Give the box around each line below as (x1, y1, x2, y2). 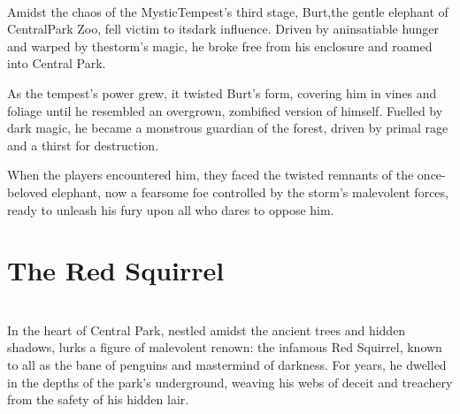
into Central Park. (7, 54, 106, 73)
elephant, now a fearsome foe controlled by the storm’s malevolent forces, (51, 182, 448, 201)
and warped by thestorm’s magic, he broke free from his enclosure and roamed (7, 36, 433, 55)
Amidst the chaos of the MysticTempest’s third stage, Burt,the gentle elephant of (7, 2, 448, 20)
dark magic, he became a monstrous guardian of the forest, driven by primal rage (7, 119, 448, 137)
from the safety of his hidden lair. (7, 390, 189, 409)
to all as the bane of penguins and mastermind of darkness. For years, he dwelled (7, 356, 447, 374)
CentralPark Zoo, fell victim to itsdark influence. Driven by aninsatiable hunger (7, 19, 440, 38)
